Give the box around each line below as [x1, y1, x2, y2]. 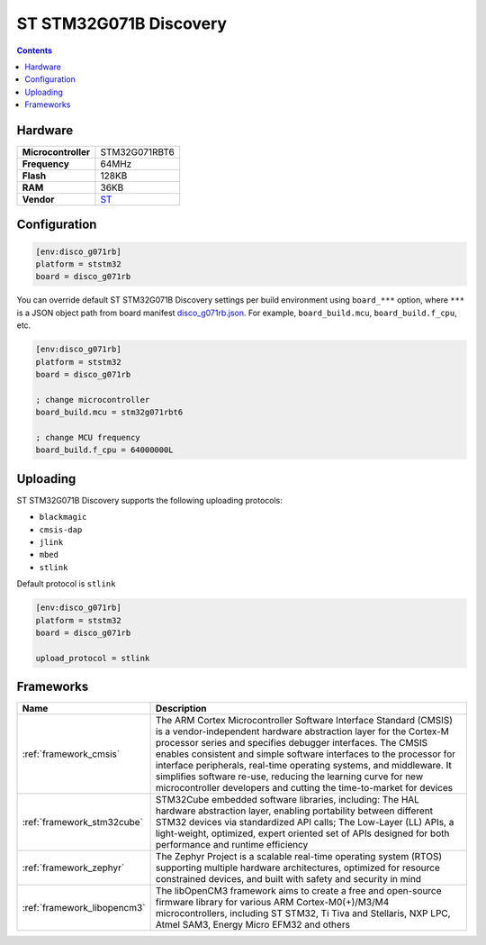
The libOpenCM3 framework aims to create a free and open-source [155, 885, 442, 897]
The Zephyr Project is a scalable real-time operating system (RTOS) [155, 850, 443, 863]
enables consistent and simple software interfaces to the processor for [155, 748, 456, 760]
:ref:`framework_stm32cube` [22, 816, 144, 829]
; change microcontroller [35, 395, 150, 404]
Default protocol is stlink [16, 578, 116, 589]
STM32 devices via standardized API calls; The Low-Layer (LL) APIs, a [155, 816, 454, 829]
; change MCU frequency [35, 432, 141, 442]
